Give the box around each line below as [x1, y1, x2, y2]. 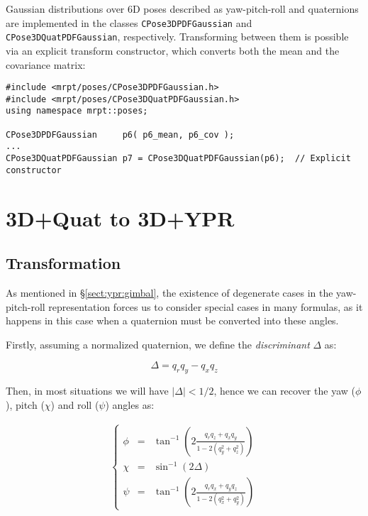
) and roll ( [50, 397, 99, 412]
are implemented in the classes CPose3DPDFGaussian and [6, 15, 252, 30]
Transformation [6, 252, 121, 274]
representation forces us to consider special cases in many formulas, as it [48, 299, 363, 314]
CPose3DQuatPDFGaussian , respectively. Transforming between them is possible [6, 29, 349, 44]
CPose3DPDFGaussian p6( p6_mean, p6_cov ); [6, 129, 235, 140]
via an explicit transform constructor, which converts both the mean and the [6, 43, 340, 57]
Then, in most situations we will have [6, 383, 169, 398]
